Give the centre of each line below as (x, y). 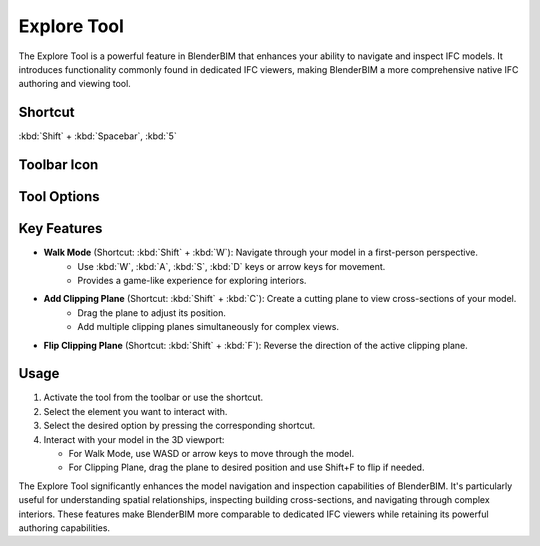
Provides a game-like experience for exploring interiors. (192, 280)
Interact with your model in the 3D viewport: (134, 439)
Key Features (60, 228)
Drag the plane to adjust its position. (152, 312)
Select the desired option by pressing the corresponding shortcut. (179, 426)
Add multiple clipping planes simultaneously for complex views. (208, 327)
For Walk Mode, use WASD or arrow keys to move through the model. (211, 453)
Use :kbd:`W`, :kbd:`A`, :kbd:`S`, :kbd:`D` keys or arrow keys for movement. (231, 266)
